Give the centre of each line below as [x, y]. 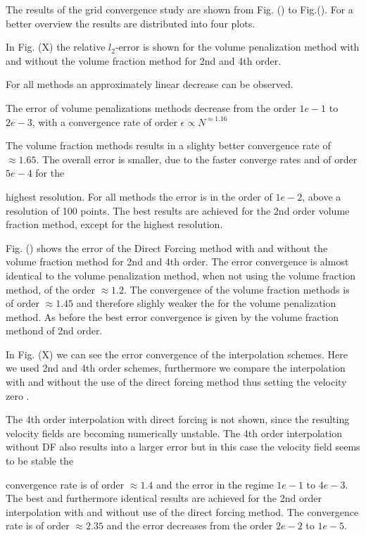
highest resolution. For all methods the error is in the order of [139, 196]
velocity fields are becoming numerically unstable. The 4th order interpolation [174, 433]
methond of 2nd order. [54, 331]
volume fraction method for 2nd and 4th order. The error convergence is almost [177, 262]
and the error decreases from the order [190, 525]
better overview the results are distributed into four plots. [131, 23]
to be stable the [40, 461]
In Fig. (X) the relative [56, 47]
